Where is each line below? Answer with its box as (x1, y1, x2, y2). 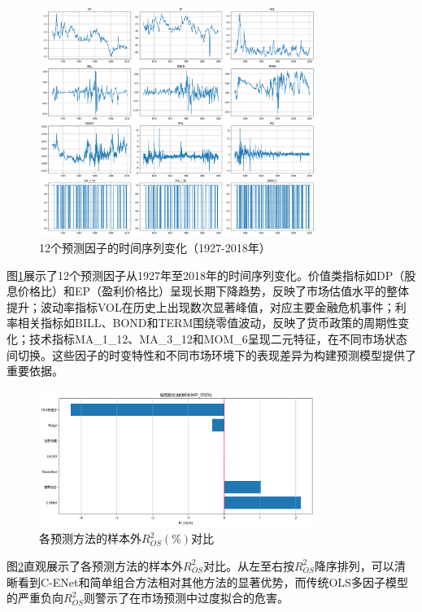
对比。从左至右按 (202, 557, 294, 574)
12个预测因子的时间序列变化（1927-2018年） (39, 239, 271, 256)
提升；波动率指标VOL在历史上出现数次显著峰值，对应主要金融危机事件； (7, 298, 395, 315)
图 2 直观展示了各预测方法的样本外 (7, 557, 183, 574)
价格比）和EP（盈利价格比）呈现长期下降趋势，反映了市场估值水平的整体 (17, 282, 410, 299)
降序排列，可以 (314, 557, 394, 574)
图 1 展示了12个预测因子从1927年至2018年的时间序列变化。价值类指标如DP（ (7, 266, 405, 283)
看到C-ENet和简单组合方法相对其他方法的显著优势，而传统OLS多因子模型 (17, 573, 408, 590)
